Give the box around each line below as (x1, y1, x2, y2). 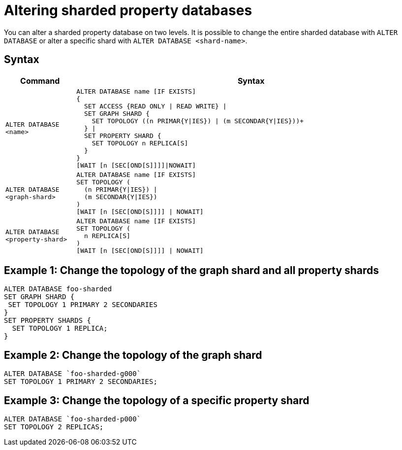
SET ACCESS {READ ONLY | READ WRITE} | (84, 102, 227, 110)
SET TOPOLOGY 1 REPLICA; (12, 324, 108, 333)
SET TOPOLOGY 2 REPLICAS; (4, 423, 104, 431)
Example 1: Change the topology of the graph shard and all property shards (4, 264, 379, 277)
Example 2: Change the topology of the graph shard (4, 348, 262, 361)
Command (20, 75, 60, 86)
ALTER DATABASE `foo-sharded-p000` (4, 415, 141, 423)
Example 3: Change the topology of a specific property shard (4, 394, 309, 407)
